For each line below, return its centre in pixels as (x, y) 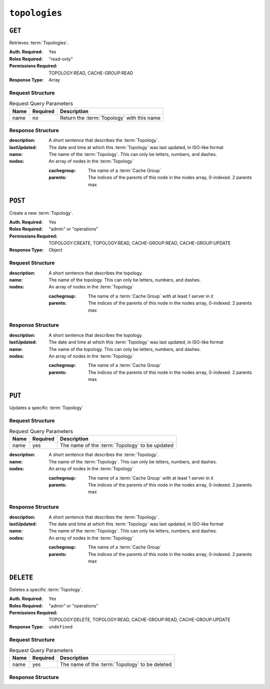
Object (55, 250)
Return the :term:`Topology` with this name (110, 117)
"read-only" (61, 59)
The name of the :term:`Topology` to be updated (117, 445)
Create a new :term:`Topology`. (41, 213)
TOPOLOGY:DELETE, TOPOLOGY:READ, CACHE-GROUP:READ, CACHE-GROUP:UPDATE (139, 619)
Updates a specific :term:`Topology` (46, 407)
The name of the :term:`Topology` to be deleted (116, 664)
